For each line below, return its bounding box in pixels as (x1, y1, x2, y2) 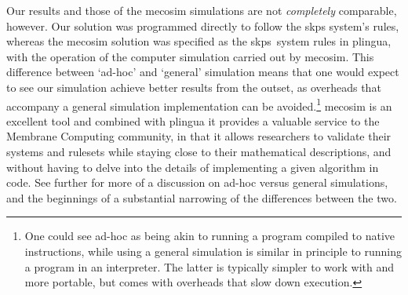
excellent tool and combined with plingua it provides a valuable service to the (6, 112, 380, 129)
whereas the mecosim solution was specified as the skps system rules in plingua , (6, 33, 392, 49)
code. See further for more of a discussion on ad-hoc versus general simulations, (6, 174, 388, 191)
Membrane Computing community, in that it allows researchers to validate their (6, 128, 392, 144)
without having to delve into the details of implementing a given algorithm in (6, 158, 379, 175)
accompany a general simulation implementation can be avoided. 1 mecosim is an (6, 95, 392, 114)
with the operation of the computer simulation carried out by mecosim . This (6, 48, 374, 64)
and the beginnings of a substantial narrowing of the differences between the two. (6, 189, 397, 206)
